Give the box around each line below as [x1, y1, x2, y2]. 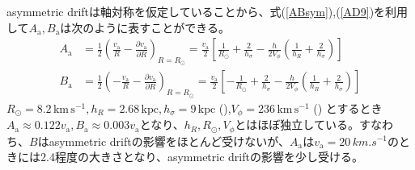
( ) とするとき [313, 99, 383, 116]
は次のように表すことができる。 [60, 19, 231, 35]
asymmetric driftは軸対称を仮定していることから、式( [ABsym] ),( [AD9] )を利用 [6, 3, 409, 19]
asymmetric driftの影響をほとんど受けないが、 [49, 132, 290, 149]
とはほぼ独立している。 [235, 116, 359, 133]
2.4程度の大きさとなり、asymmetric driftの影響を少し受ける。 [40, 148, 363, 165]
